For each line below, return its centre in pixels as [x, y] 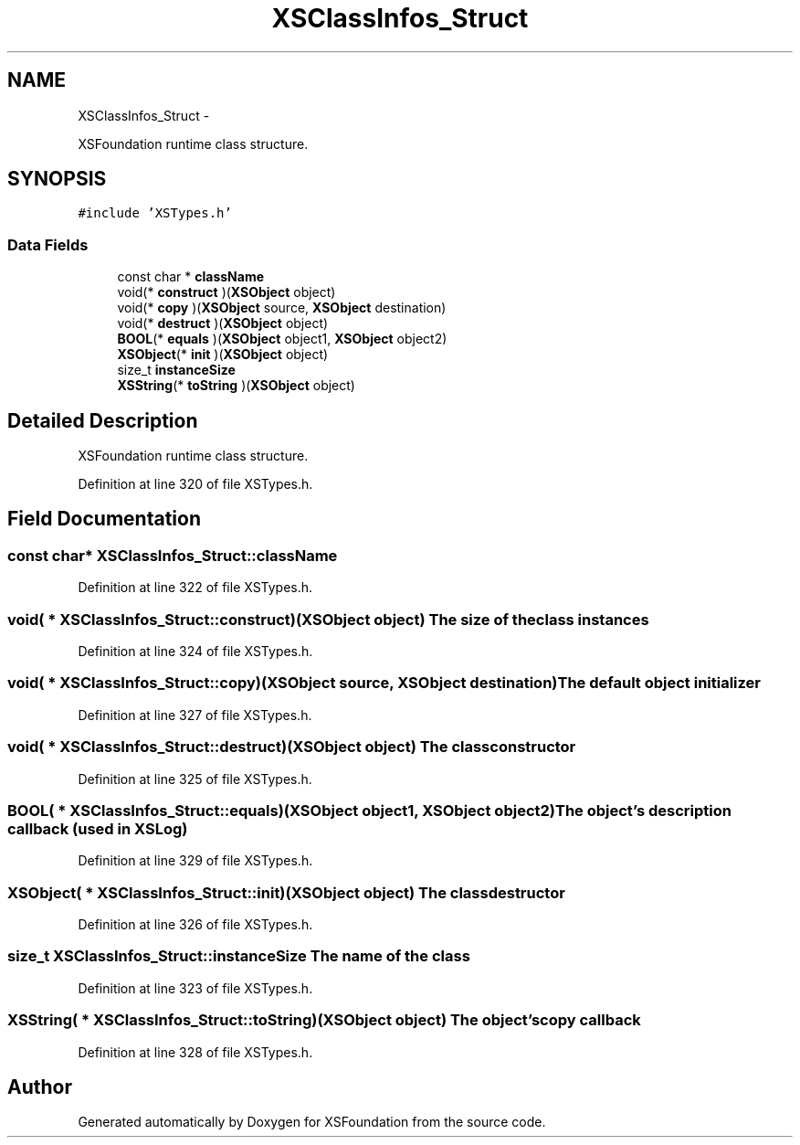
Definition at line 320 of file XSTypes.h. [195, 484]
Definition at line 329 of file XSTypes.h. [195, 861]
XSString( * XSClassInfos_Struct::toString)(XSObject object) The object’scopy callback [324, 1020]
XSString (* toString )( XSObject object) [236, 386]
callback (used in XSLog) [98, 828]
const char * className [191, 277]
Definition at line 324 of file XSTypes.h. [195, 651]
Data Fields [48, 244]
